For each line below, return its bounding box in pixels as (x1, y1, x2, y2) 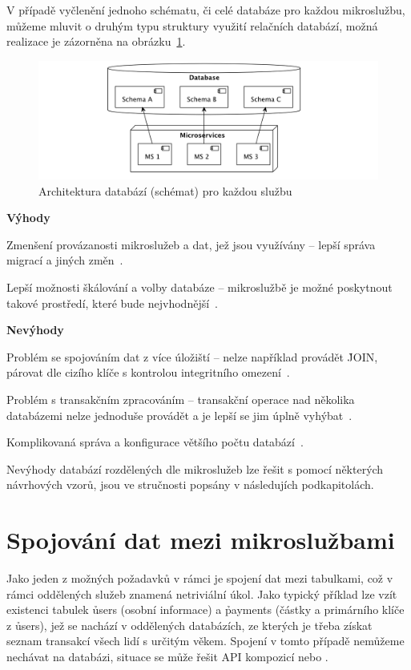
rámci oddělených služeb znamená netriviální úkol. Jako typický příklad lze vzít (6, 585, 397, 602)
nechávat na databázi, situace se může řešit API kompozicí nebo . (6, 648, 328, 665)
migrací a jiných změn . (6, 252, 123, 268)
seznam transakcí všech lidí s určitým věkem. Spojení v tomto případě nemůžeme (6, 632, 405, 649)
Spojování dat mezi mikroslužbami (6, 523, 395, 556)
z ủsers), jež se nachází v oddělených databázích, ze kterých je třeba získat (6, 616, 373, 633)
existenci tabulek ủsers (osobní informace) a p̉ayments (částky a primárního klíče (6, 601, 405, 618)
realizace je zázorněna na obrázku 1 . (6, 33, 186, 50)
